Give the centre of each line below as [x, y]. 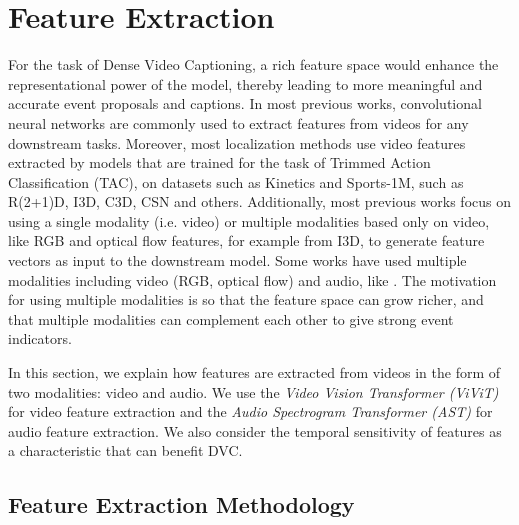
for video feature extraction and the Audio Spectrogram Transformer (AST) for [250, 411]
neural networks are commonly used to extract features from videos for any [238, 122]
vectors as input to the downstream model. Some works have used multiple [237, 260]
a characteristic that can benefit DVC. [125, 450]
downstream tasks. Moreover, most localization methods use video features [237, 142]
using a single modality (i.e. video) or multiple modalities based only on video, [249, 220]
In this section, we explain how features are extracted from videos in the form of [254, 372]
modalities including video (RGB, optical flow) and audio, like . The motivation [252, 279]
